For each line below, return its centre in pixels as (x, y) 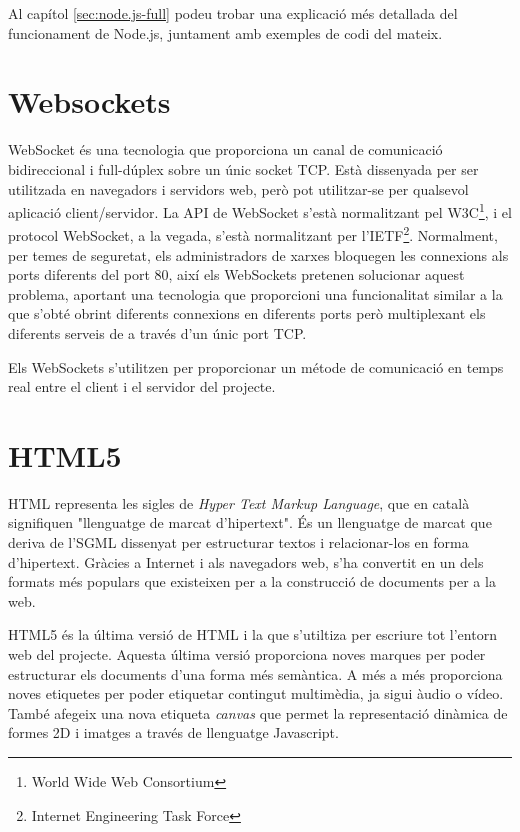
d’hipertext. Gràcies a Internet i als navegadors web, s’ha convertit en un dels (246, 561)
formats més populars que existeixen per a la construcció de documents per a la (252, 581)
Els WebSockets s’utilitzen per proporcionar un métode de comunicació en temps (256, 366)
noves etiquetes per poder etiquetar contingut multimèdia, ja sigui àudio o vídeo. (256, 693)
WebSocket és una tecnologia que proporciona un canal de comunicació (225, 149)
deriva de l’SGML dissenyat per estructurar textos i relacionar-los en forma (238, 542)
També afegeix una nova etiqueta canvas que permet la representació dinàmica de (258, 712)
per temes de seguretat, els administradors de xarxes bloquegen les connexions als (258, 254)
